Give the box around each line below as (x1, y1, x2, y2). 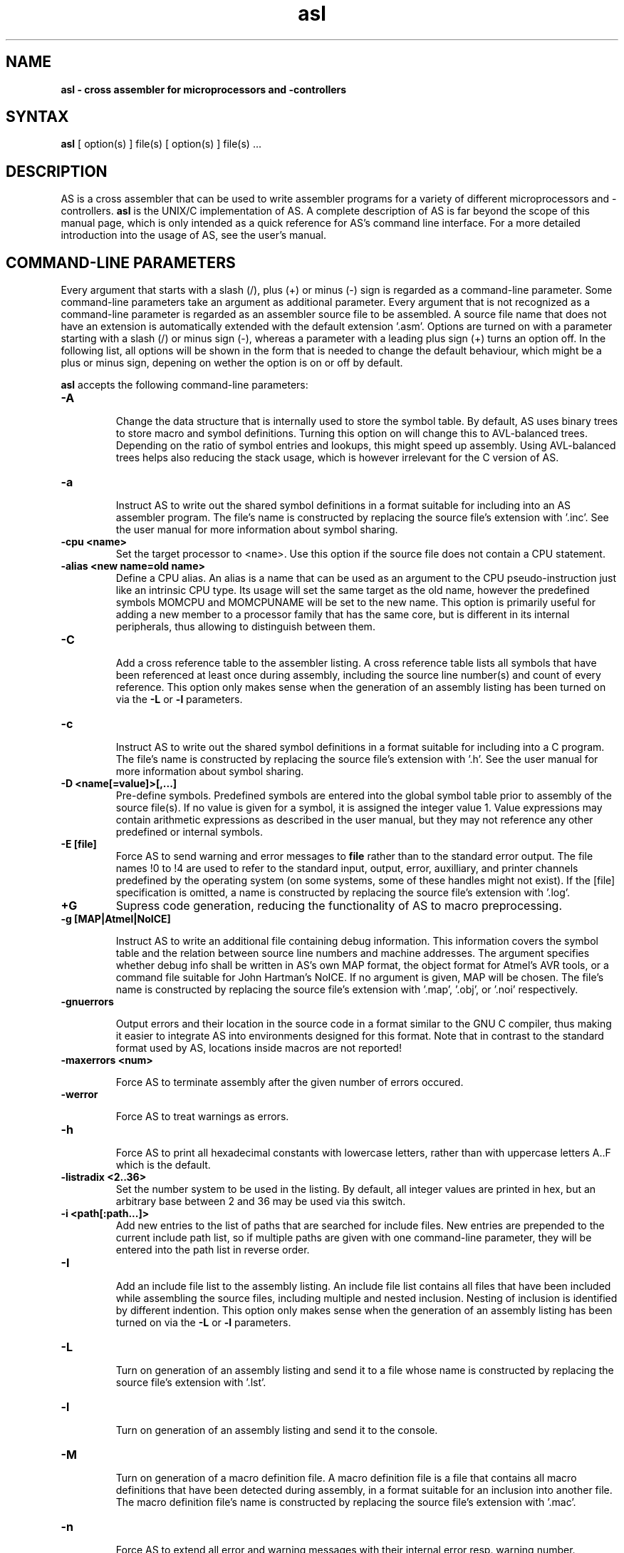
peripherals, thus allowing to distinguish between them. (115, 620, 375, 633)
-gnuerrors (61, 995, 114, 1008)
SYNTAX (6, 108, 69, 126)
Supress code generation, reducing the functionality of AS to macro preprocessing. (115, 898, 563, 913)
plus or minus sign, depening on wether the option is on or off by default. (61, 357, 403, 369)
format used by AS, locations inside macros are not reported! (115, 1042, 402, 1055)
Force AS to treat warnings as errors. (115, 1110, 289, 1123)
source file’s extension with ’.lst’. (115, 1376, 266, 1389)
